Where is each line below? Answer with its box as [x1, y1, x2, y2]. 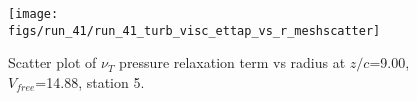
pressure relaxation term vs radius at [119, 52, 346, 73]
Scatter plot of [8, 52, 97, 73]
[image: [8, 7, 59, 21]
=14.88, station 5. [35, 71, 145, 92]
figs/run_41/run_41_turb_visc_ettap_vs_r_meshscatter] [8, 23, 381, 38]
